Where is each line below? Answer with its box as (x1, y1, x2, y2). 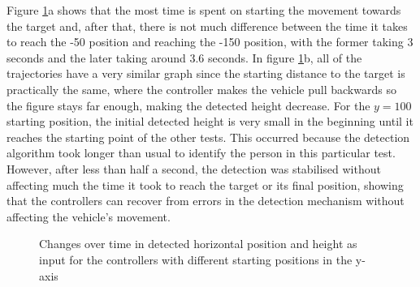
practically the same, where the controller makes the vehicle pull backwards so (6, 80, 396, 97)
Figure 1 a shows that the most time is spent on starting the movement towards (6, 2, 401, 18)
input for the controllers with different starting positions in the (39, 251, 353, 268)
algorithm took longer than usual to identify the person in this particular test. (6, 144, 396, 161)
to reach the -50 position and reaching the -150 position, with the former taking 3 (6, 33, 414, 50)
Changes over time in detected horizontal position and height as (39, 235, 357, 252)
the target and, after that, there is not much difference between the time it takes (6, 17, 408, 34)
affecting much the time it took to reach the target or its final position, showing (6, 176, 404, 193)
